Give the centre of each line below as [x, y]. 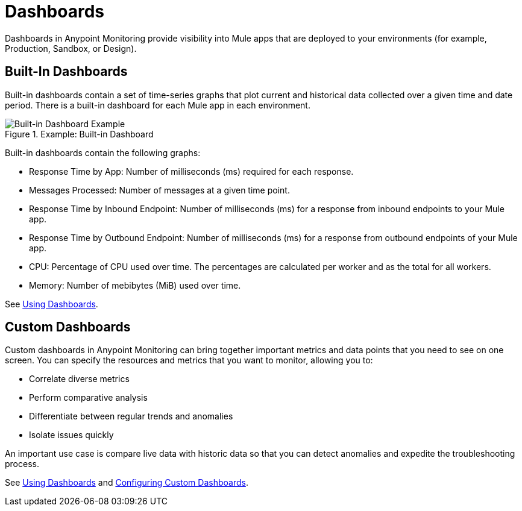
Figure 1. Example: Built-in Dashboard [79, 134]
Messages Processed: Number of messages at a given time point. [159, 190]
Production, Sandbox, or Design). [71, 48]
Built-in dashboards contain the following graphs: [103, 152]
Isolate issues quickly [71, 435]
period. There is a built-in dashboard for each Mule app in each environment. [158, 105]
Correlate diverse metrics [79, 379]
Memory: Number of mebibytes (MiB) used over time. [135, 285]
